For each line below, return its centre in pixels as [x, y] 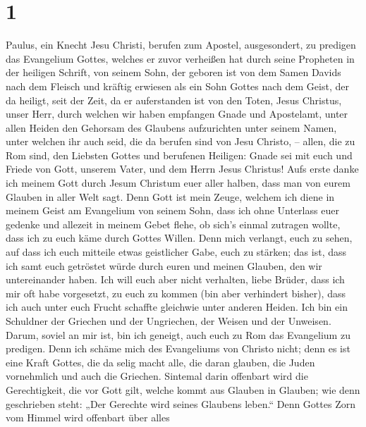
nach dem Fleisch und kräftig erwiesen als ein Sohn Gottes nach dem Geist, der [177, 86]
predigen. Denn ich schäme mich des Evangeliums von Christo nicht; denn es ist [178, 348]
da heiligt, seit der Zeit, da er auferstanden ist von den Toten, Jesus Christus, [174, 100]
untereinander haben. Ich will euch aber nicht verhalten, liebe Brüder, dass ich [175, 279]
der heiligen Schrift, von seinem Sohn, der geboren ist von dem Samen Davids [173, 72]
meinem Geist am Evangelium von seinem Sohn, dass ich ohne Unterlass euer [172, 210]
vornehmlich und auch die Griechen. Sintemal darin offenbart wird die [157, 376]
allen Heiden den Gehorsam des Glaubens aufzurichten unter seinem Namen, [171, 127]
